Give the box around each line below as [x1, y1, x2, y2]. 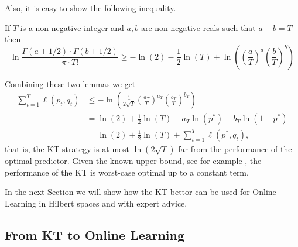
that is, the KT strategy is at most [5, 142, 130, 155]
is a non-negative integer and [20, 21, 124, 33]
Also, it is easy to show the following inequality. [5, 2, 176, 13]
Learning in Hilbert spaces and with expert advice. [5, 197, 187, 209]
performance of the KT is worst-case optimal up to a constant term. [5, 166, 249, 178]
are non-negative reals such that [141, 21, 256, 33]
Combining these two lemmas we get [5, 77, 136, 90]
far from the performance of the [178, 142, 292, 155]
